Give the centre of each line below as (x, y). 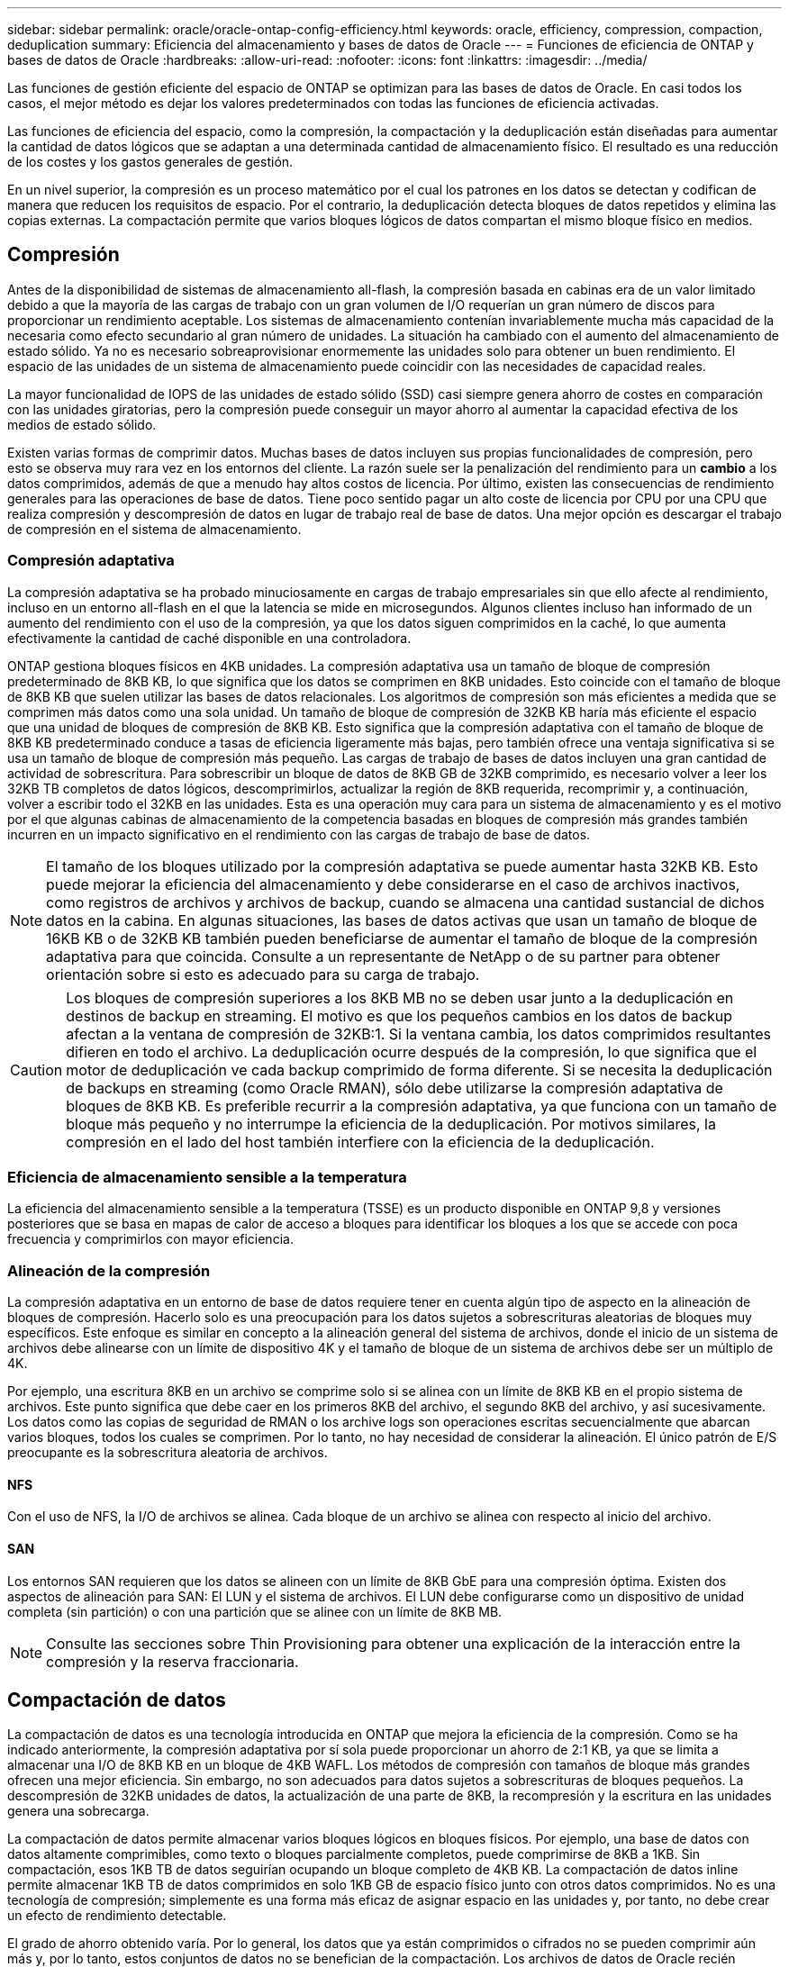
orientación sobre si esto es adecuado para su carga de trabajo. (263, 974)
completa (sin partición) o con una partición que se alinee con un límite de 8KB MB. (255, 1611)
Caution (36, 1070)
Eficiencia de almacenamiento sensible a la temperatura (207, 1177)
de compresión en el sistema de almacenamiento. (154, 529)
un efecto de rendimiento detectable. (117, 1916)
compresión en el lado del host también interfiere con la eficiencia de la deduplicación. (360, 1142)
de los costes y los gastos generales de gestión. (150, 162)
